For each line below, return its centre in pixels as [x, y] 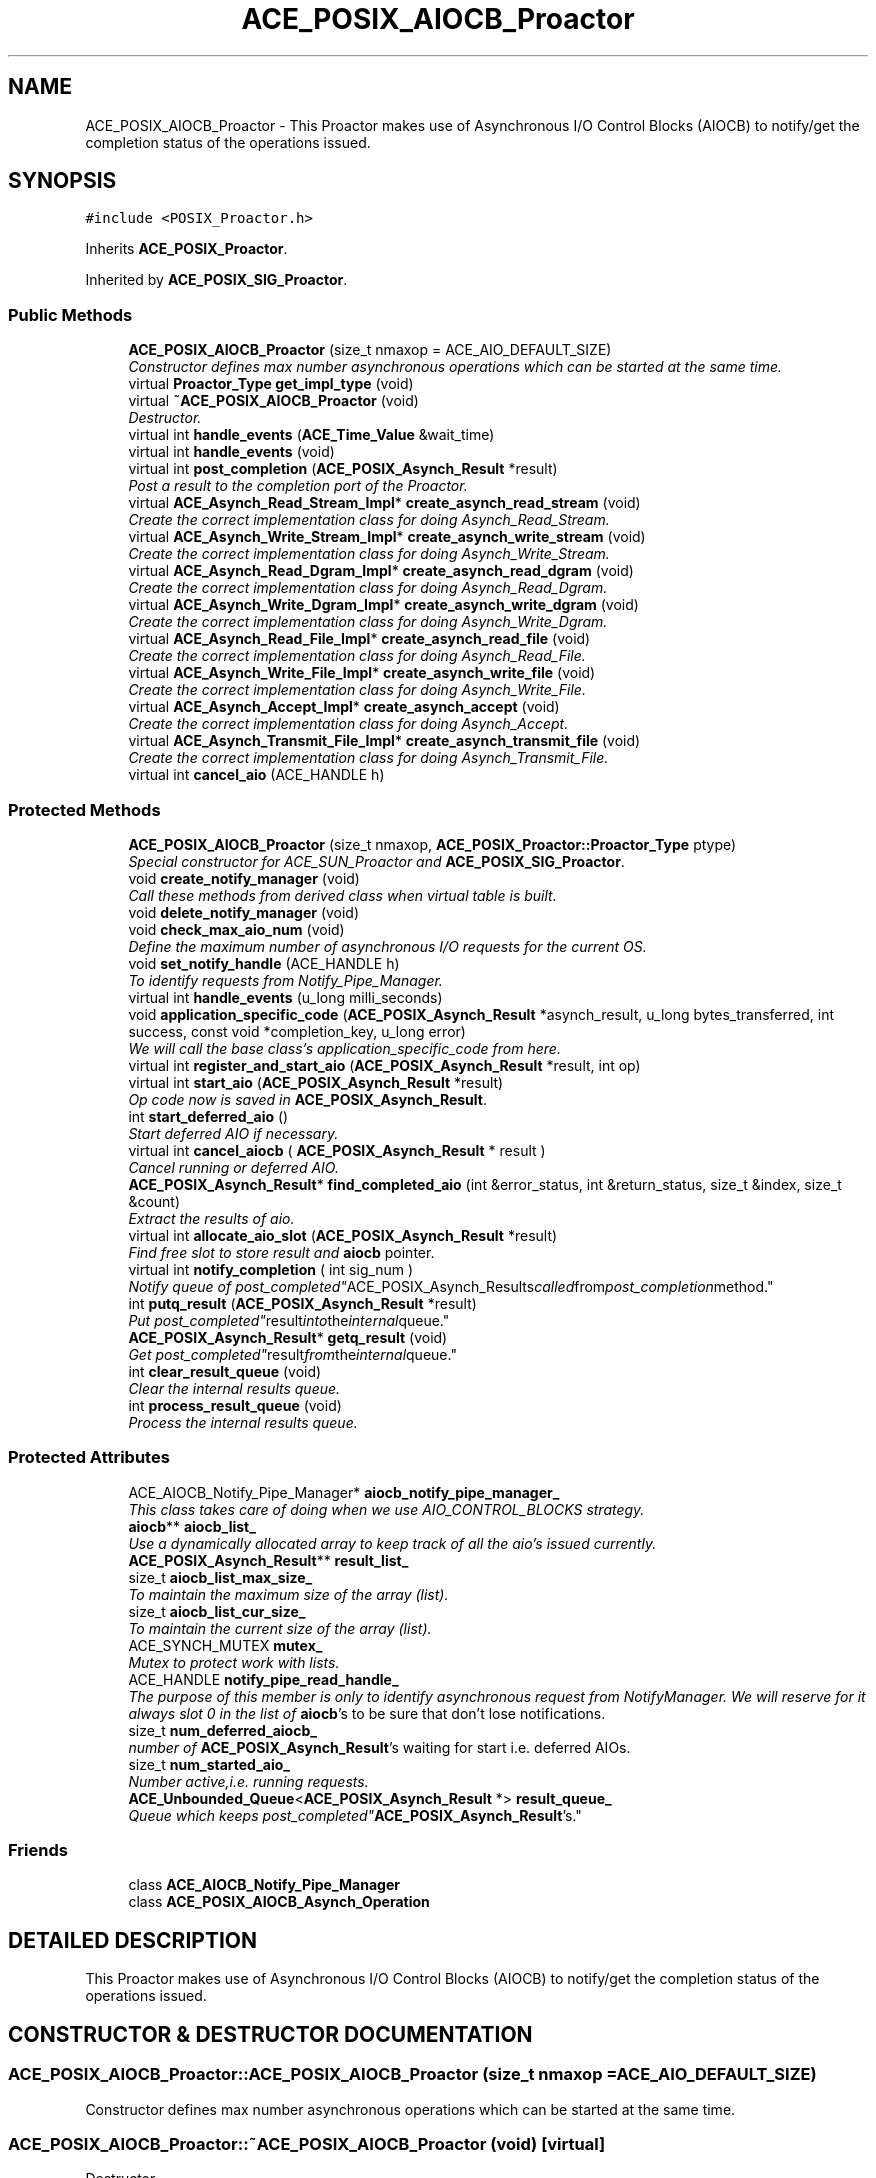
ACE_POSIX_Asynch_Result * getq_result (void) [288, 1337]
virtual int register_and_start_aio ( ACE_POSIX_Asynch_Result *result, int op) [384, 1065]
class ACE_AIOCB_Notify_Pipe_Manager [264, 1885]
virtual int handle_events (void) [231, 452]
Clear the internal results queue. [234, 1388]
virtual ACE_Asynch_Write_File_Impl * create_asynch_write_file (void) [362, 673]
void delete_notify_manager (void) [244, 912]
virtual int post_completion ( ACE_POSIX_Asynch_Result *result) [343, 469]
